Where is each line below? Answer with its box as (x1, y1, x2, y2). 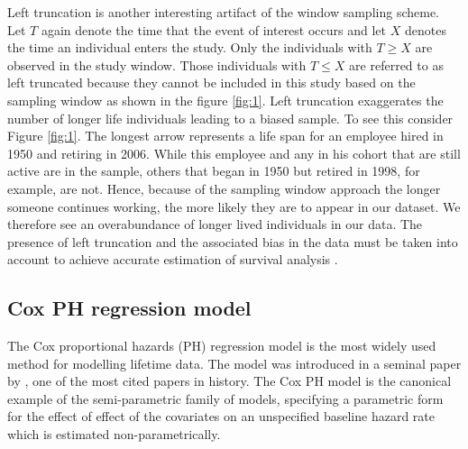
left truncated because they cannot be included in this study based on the (7, 73, 416, 92)
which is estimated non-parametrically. (7, 425, 221, 444)
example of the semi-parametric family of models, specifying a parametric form (7, 389, 444, 408)
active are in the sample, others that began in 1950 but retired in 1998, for (7, 161, 420, 180)
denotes (404, 20, 446, 39)
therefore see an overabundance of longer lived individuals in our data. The (7, 215, 423, 234)
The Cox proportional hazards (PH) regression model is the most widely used (7, 336, 436, 355)
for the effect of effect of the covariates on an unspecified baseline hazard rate (7, 407, 435, 426)
